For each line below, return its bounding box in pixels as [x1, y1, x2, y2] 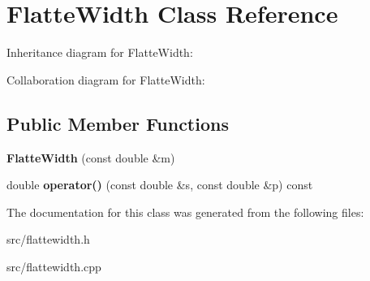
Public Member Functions [6, 110, 229, 136]
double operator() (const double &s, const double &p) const [6, 176, 313, 193]
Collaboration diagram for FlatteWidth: [6, 71, 205, 88]
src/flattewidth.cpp [6, 257, 101, 275]
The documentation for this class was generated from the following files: [6, 203, 364, 220]
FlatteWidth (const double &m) [6, 149, 175, 166]
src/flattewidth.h [6, 231, 90, 248]
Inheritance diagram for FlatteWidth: [6, 44, 193, 61]
